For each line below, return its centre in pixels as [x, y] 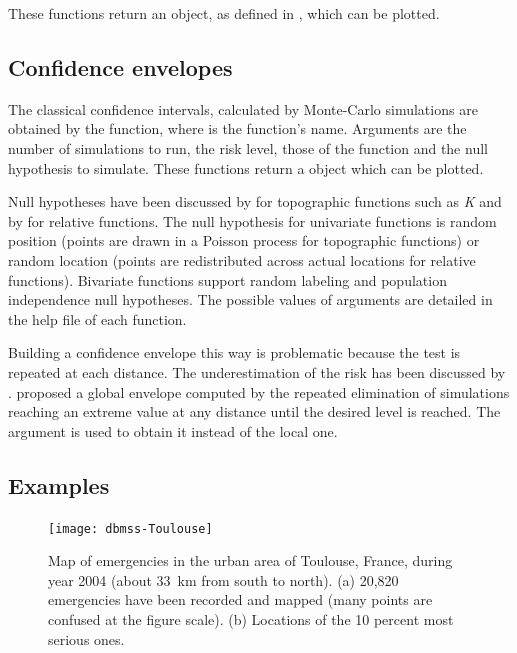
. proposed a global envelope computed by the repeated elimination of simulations [259, 391]
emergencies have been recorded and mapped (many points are [240, 599]
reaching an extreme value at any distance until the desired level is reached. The [254, 411]
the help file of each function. [97, 318]
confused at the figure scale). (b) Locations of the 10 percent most [251, 618]
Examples [59, 484]
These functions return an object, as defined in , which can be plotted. [224, 13]
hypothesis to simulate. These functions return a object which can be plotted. [246, 167]
